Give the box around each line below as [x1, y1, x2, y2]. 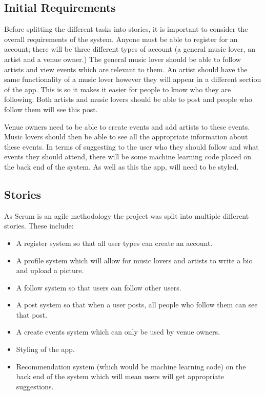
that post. [16, 309, 48, 320]
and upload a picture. [16, 265, 84, 276]
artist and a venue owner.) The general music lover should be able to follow [4, 53, 241, 64]
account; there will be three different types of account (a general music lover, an [4, 44, 255, 54]
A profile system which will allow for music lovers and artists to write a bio [16, 255, 253, 265]
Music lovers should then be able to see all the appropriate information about [4, 131, 248, 142]
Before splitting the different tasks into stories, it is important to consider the [4, 24, 248, 34]
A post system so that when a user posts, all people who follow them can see [16, 299, 258, 310]
